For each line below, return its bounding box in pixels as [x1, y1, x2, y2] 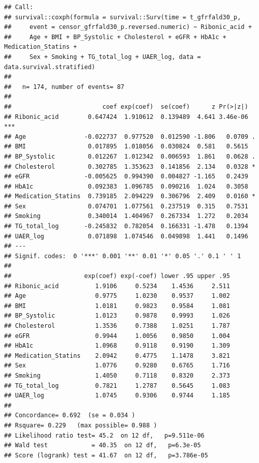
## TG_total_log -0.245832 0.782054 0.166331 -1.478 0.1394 [4, 223, 248, 230]
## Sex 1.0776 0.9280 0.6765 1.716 [4, 362, 230, 369]
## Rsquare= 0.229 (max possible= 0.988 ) [4, 421, 157, 429]
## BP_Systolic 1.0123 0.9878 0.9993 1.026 [4, 312, 230, 320]
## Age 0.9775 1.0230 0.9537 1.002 [4, 292, 230, 300]
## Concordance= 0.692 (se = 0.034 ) [4, 412, 135, 419]
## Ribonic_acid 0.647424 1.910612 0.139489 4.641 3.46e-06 [4, 113, 248, 120]
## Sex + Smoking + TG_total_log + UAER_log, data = [4, 53, 201, 60]
